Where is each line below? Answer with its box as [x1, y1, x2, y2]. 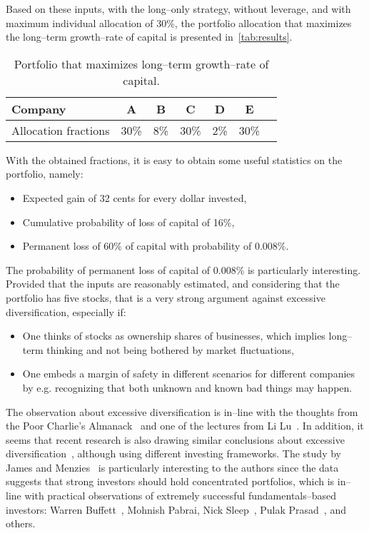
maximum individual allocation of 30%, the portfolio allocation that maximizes [6, 15, 352, 30]
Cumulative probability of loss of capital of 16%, [22, 214, 235, 229]
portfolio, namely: [6, 166, 84, 181]
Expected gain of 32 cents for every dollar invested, [22, 190, 247, 205]
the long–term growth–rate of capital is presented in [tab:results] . [6, 29, 293, 44]
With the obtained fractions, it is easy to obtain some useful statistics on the [6, 152, 343, 167]
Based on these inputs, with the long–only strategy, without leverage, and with [6, 1, 351, 16]
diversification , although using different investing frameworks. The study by [6, 446, 341, 461]
